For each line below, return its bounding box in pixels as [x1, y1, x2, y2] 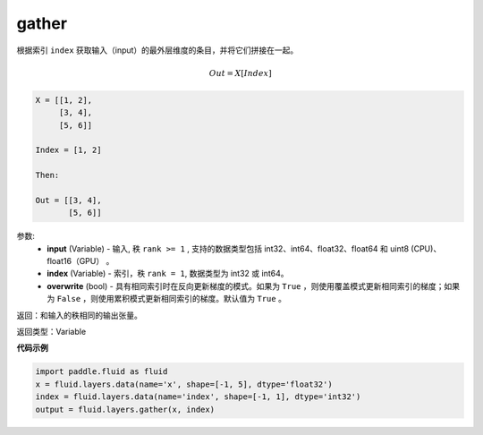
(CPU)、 [411, 243, 442, 254]
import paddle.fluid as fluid [35, 367, 168, 377]
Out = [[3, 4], [35, 195, 102, 205]
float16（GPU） [47, 256, 105, 266]
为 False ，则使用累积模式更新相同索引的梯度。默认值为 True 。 [47, 294, 286, 304]
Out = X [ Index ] [208, 68, 272, 78]
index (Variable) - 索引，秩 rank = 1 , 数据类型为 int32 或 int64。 [47, 269, 289, 279]
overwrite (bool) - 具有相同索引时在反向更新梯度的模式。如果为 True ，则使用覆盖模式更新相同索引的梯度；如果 [47, 280, 461, 291]
